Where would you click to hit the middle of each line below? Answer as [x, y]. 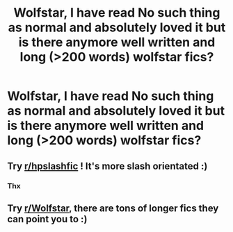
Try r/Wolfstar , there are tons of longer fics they [113, 208]
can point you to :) [47, 219]
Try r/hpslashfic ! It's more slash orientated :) [107, 166]
